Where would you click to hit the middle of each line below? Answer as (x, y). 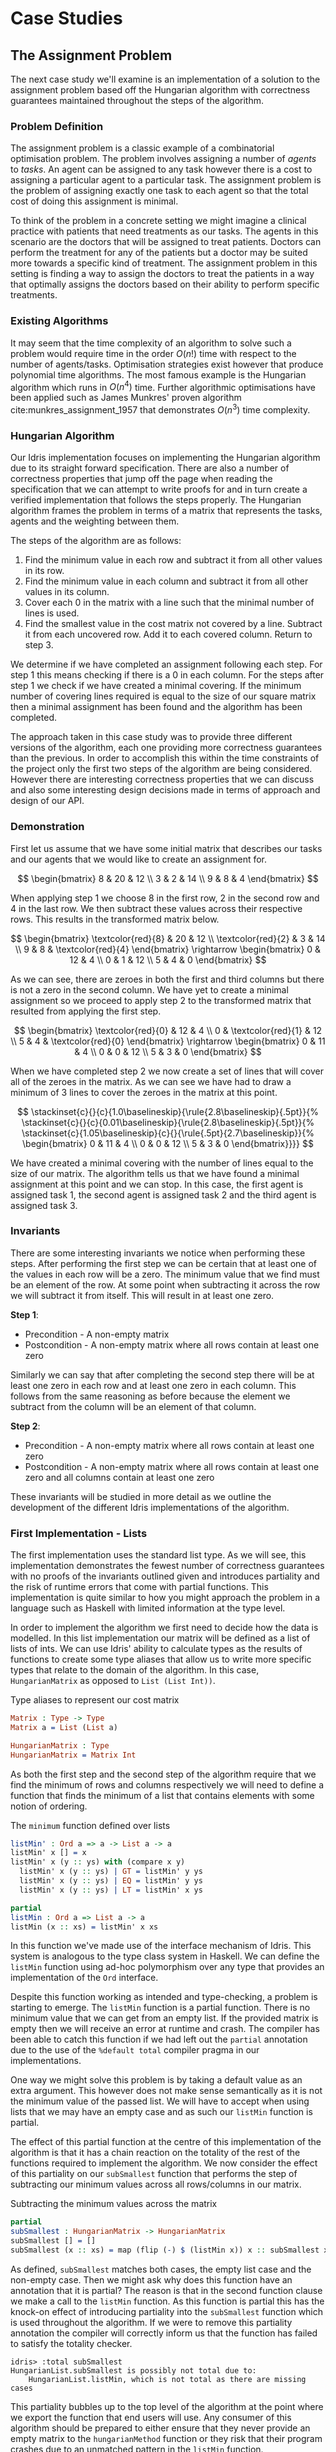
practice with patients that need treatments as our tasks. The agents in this (164, 231)
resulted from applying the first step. (86, 1011)
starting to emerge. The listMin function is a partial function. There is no (160, 2008)
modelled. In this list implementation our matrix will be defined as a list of (160, 1638)
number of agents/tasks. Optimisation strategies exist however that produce (167, 364)
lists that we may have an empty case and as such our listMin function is (161, 2112)
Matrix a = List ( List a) (64, 1727)
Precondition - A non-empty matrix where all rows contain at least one (169, 1445)
